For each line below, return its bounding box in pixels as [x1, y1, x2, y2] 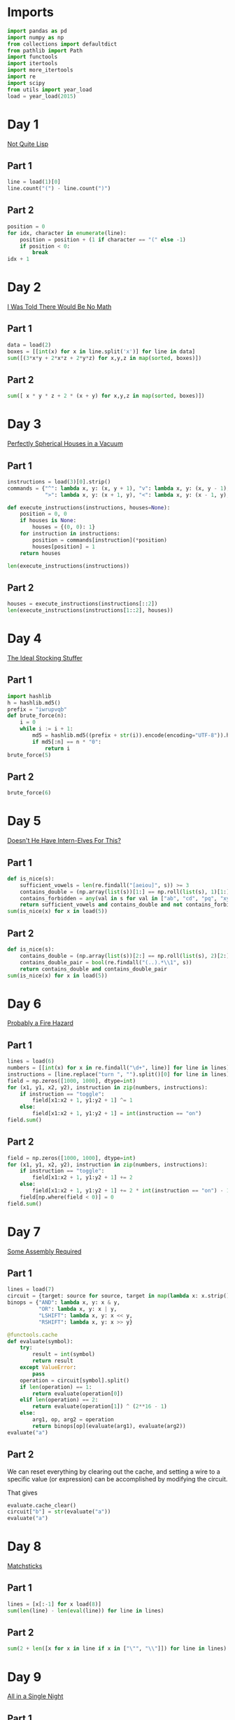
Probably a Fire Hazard [7, 1019, 73, 1027]
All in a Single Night [7, 1692, 64, 1700]
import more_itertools [7, 67, 73, 74]
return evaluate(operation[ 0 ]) [32, 1390, 124, 1397]
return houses [20, 549, 61, 556]
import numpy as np [7, 34, 64, 41]
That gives [7, 1488, 38, 1497]
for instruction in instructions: [20, 531, 120, 538]
